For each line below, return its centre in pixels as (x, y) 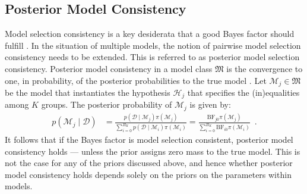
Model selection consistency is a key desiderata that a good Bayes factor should (150, 34)
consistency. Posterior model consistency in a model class (109, 68)
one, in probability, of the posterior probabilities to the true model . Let (136, 80)
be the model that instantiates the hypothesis (88, 93)
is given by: (210, 104)
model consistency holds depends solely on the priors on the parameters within (148, 174)
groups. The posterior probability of (107, 104)
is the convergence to (265, 68)
